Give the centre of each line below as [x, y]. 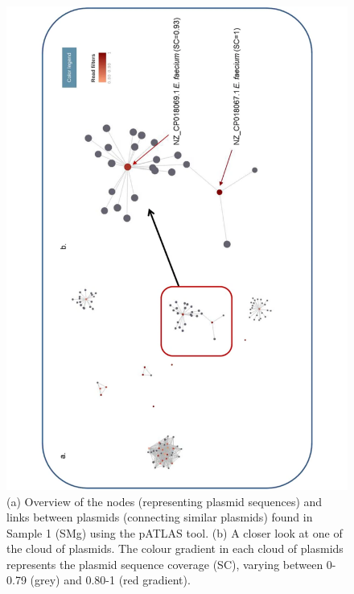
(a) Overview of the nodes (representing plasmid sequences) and [165, 501]
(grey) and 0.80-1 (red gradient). [110, 580]
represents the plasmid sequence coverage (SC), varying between [165, 564]
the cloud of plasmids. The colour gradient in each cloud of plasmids [175, 548]
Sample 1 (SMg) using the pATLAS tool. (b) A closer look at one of [175, 532]
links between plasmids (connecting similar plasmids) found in [160, 517]
